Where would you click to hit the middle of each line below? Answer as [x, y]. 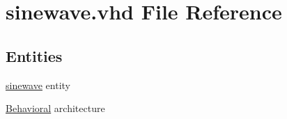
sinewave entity [38, 85]
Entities [34, 55]
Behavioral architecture [55, 108]
